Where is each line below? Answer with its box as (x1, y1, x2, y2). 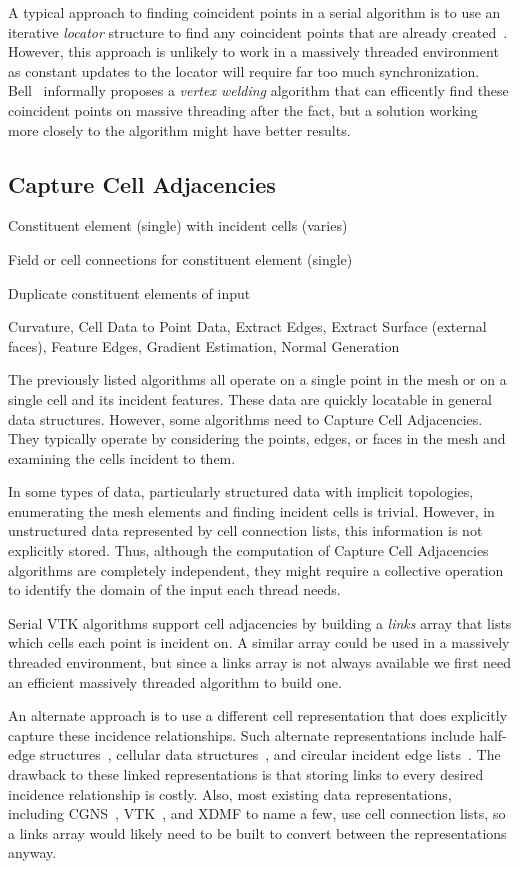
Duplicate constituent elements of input (8, 282, 251, 303)
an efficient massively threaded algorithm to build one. (8, 671, 342, 692)
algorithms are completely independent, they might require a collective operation (8, 559, 504, 580)
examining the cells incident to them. (8, 447, 236, 468)
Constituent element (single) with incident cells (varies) (8, 215, 348, 236)
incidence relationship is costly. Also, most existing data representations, (8, 783, 452, 804)
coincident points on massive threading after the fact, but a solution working (8, 99, 478, 120)
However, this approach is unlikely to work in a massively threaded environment (8, 41, 499, 62)
